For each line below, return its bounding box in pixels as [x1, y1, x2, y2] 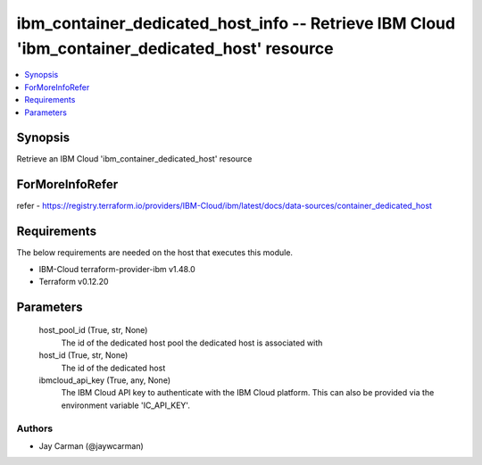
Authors [16, 422, 54, 435]
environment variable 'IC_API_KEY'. [61, 400, 191, 411]
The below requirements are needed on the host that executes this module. [16, 247, 294, 258]
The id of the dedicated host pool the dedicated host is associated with [61, 337, 323, 348]
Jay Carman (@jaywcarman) [38, 440, 145, 451]
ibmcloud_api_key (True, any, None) [38, 375, 171, 386]
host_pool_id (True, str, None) [38, 325, 148, 336]
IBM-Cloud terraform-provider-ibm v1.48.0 [38, 263, 195, 274]
